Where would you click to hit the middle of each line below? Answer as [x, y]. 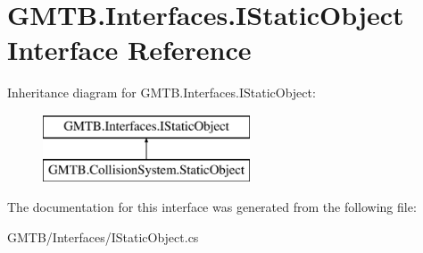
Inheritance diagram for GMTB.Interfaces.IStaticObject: [162, 93]
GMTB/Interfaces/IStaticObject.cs [103, 236]
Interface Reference [129, 50]
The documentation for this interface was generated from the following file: [212, 207]
